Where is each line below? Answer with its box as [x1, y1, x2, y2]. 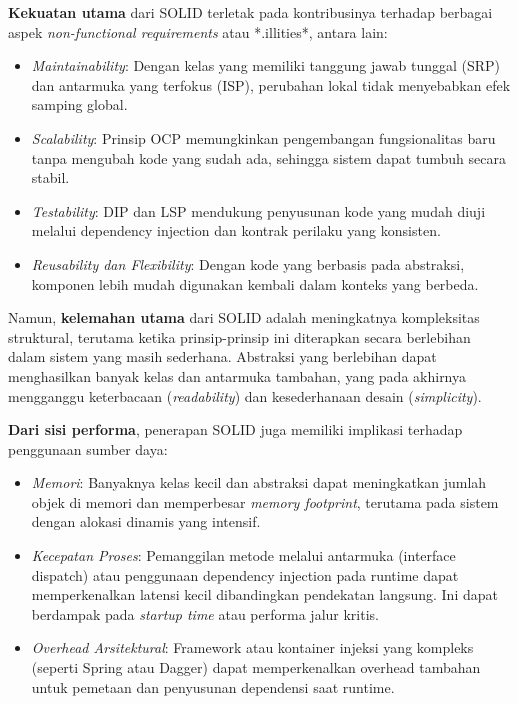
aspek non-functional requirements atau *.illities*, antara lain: [8, 21, 388, 42]
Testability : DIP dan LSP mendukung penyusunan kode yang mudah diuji [31, 200, 486, 221]
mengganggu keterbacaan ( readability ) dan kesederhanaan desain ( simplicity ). [8, 385, 482, 406]
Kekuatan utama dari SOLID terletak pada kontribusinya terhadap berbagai [8, 2, 493, 22]
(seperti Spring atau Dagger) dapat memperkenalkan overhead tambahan [31, 657, 481, 678]
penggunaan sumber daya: [8, 438, 168, 459]
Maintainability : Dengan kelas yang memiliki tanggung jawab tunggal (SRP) [31, 55, 501, 76]
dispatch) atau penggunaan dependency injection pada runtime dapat [31, 564, 459, 585]
